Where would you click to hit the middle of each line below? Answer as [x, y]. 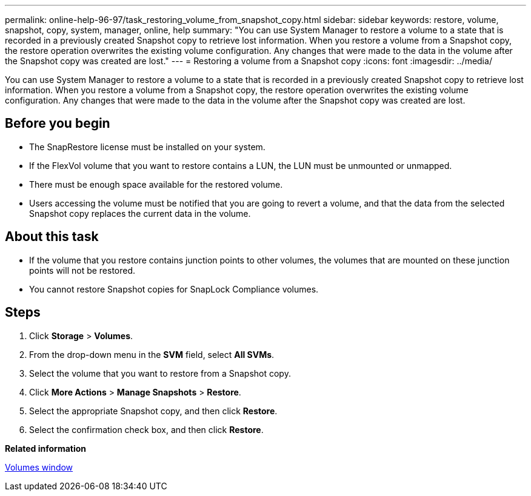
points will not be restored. [82, 270]
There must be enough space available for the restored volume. [156, 184]
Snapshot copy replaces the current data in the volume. [140, 213]
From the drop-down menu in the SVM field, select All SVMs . [152, 354]
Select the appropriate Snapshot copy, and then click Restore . [153, 411]
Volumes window [39, 467]
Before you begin [58, 124]
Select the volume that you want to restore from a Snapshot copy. [160, 373]
